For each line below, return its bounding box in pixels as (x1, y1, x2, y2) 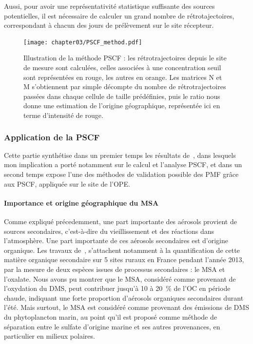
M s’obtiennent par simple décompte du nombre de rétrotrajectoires (23, 81, 226, 92)
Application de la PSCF (4, 131, 100, 143)
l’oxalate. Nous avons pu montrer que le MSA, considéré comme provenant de (4, 273, 236, 284)
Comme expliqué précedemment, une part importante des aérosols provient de (4, 216, 237, 226)
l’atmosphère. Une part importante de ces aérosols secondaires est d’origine (4, 235, 229, 246)
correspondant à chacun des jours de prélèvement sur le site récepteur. (4, 20, 214, 30)
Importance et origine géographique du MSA (4, 197, 159, 208)
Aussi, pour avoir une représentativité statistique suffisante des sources (4, 1, 215, 11)
